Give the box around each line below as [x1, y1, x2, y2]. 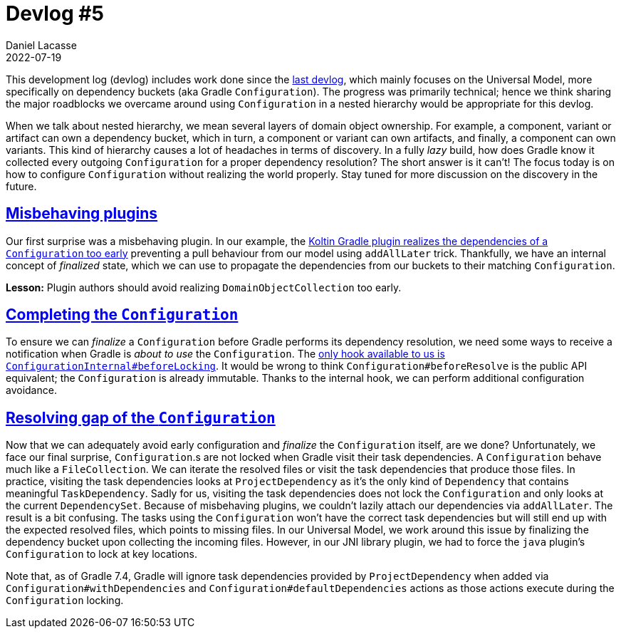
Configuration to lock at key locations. [6, 548, 197, 561]
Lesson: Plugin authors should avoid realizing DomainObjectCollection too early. [6, 281, 402, 293]
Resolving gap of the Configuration [6, 408, 276, 427]
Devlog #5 [6, 1, 104, 26]
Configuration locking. [6, 594, 124, 607]
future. [6, 180, 37, 192]
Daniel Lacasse [6, 38, 77, 51]
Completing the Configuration [6, 306, 239, 324]
